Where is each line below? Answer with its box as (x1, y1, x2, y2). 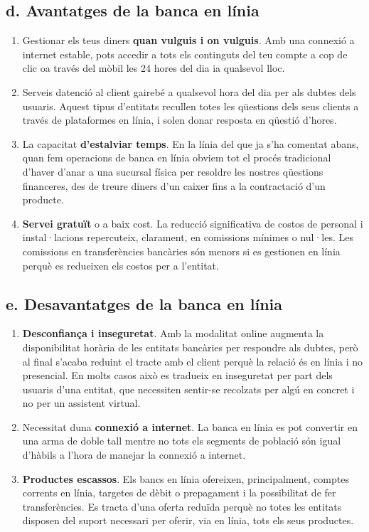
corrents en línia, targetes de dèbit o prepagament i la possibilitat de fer (22, 485, 336, 500)
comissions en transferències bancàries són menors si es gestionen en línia (22, 243, 341, 258)
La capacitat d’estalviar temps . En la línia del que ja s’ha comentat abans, (22, 136, 359, 151)
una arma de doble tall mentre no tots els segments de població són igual (22, 433, 341, 448)
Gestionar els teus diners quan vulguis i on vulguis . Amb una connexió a (22, 33, 355, 48)
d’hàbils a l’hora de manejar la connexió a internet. (22, 447, 246, 462)
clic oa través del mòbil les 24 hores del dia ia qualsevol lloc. (22, 60, 285, 75)
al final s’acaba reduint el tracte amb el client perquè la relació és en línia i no (22, 353, 363, 368)
